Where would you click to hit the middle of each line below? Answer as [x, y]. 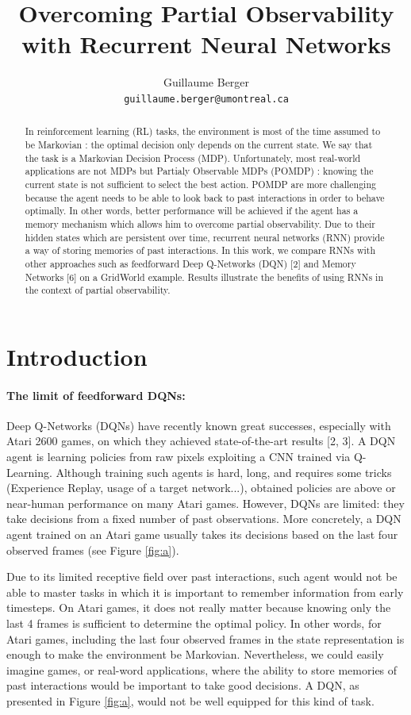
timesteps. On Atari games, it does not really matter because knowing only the [199, 607]
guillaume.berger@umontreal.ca [206, 99]
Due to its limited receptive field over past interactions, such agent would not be [202, 577]
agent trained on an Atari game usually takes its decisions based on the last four [202, 534]
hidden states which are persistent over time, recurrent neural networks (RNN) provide [205, 237]
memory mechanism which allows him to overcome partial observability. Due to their [200, 223]
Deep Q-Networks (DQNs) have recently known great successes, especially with [199, 425]
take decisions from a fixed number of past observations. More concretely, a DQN [204, 519]
